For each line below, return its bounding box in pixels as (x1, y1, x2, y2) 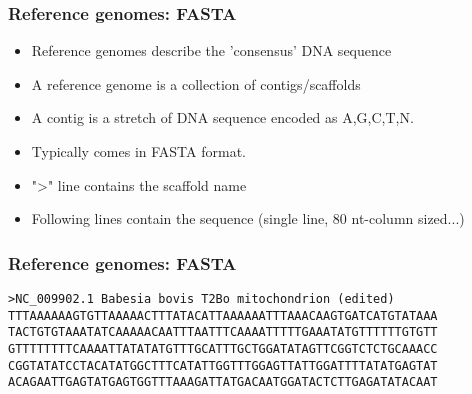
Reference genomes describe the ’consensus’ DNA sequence (31, 40, 392, 61)
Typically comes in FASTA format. (31, 141, 246, 161)
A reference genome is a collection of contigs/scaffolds (31, 73, 361, 94)
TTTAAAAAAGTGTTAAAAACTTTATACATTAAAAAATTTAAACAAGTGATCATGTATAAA (8, 308, 438, 323)
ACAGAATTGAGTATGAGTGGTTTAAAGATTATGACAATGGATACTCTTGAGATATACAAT (8, 375, 438, 390)
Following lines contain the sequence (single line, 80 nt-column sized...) (31, 208, 465, 229)
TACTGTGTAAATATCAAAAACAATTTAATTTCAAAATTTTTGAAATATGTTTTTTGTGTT (8, 325, 438, 340)
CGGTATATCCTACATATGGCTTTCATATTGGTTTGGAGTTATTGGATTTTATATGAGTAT (8, 358, 438, 373)
